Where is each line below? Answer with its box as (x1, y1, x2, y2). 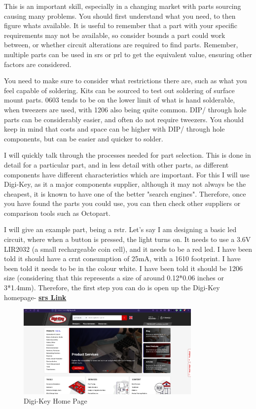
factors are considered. (4, 59, 72, 69)
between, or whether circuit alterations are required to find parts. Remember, (4, 39, 238, 50)
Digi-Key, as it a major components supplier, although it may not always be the (4, 179, 246, 189)
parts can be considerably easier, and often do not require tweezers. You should (4, 114, 244, 124)
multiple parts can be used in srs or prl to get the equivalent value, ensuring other (4, 49, 253, 59)
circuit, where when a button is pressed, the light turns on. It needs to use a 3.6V (4, 234, 251, 244)
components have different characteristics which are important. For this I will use (4, 169, 250, 179)
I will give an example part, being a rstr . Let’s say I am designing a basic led (4, 224, 237, 235)
